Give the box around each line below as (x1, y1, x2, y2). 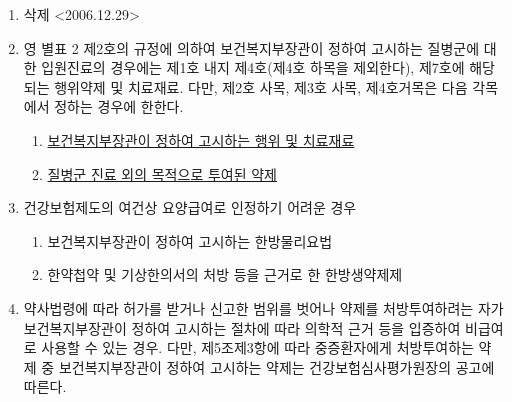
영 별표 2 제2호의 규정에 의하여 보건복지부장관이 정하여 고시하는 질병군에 (23, 37, 480, 58)
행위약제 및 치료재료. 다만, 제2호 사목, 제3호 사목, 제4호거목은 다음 (54, 76, 468, 97)
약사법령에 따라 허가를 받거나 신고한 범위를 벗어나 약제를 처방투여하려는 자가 (23, 297, 504, 318)
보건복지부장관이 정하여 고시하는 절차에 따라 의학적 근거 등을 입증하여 (23, 317, 461, 338)
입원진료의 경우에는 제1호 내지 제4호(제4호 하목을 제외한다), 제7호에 (41, 57, 465, 78)
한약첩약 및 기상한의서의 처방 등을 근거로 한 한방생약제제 (47, 264, 403, 285)
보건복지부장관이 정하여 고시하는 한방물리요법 (47, 230, 333, 251)
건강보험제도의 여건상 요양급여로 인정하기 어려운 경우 (23, 197, 357, 218)
